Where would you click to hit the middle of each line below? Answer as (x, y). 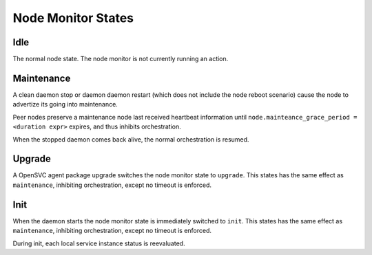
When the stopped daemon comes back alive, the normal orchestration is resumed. (131, 139)
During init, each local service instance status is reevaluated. (99, 243)
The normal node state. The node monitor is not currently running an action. (121, 59)
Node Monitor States (73, 18)
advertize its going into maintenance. (65, 104)
